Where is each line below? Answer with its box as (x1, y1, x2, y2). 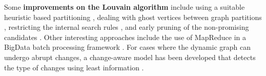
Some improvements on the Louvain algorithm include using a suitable (4, 2, 245, 12)
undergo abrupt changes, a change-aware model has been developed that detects (4, 51, 256, 62)
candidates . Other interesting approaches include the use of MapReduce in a (4, 31, 246, 42)
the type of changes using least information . (4, 62, 144, 72)
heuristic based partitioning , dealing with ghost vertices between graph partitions (4, 11, 262, 22)
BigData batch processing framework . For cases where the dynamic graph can (4, 42, 251, 52)
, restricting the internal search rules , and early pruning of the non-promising (4, 22, 249, 32)
